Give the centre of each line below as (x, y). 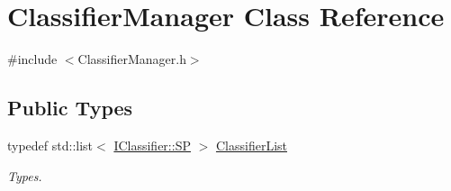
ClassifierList (251, 145)
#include (32, 59)
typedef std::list (50, 145)
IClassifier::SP (152, 145)
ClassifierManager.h (132, 59)
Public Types (70, 108)
